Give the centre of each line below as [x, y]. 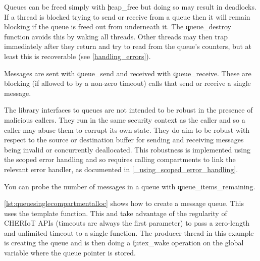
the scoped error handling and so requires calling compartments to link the [120, 159]
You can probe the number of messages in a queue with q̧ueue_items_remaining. [130, 186]
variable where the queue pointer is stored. [70, 253]
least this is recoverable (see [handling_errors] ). [77, 56]
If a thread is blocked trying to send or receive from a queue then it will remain [127, 16]
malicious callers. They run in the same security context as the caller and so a [125, 119]
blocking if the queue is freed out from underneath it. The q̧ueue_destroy [118, 27]
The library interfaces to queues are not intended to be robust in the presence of [128, 110]
